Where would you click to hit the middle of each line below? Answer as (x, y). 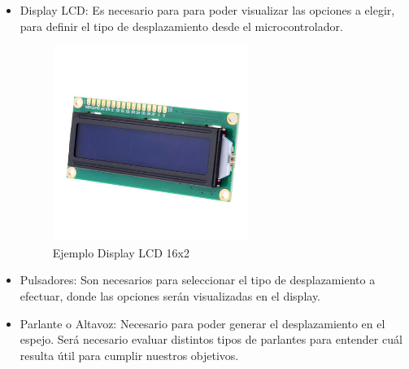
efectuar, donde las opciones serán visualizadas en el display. (170, 296)
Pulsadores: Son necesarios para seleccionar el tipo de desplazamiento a (198, 280)
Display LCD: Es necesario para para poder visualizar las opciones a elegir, (207, 10)
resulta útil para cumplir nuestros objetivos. (129, 355)
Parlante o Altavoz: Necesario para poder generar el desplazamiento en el (202, 323)
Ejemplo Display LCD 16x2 (121, 252)
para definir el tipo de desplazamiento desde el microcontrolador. (181, 26)
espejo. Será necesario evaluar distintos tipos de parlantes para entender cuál (211, 339)
